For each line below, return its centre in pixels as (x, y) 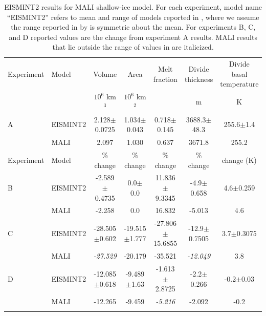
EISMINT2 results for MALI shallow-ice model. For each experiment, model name (133, 7)
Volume (105, 73)
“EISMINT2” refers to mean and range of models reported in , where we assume (133, 17)
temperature (239, 84)
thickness (199, 79)
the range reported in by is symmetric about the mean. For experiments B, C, (133, 27)
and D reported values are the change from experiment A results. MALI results (133, 37)
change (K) (239, 160)
